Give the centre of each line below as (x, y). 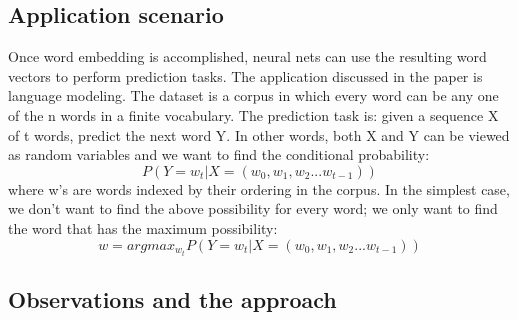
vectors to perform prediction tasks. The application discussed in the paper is (245, 75)
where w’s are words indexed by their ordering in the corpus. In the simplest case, (259, 188)
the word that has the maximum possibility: (143, 227)
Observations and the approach (172, 299)
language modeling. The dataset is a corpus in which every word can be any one (253, 95)
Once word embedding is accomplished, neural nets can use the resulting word (247, 56)
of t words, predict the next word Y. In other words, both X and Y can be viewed (259, 134)
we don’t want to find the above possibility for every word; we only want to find (253, 208)
